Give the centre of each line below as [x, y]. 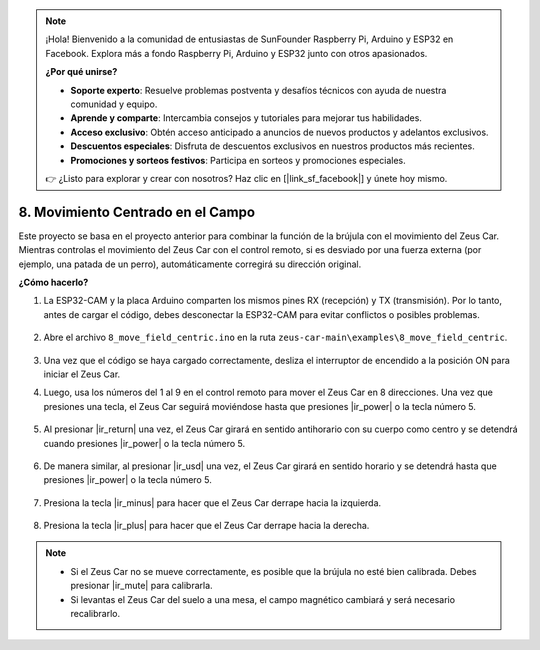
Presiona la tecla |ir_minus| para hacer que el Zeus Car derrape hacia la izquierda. [212, 502]
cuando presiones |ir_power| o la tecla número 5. [144, 443]
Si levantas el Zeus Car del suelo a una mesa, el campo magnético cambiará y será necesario [262, 599]
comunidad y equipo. [114, 104]
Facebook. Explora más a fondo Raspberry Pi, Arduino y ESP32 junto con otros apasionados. [236, 53]
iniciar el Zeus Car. [82, 374]
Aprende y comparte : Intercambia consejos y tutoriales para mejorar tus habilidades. [246, 118]
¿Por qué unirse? [81, 72]
